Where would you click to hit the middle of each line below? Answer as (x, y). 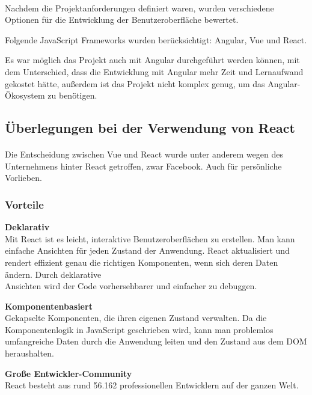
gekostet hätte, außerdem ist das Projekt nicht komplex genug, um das (135, 83)
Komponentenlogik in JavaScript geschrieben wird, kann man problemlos (139, 329)
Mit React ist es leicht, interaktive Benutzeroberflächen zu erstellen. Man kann (150, 238)
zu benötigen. (72, 95)
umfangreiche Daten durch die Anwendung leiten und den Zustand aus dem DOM (156, 341)
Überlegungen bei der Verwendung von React (150, 128)
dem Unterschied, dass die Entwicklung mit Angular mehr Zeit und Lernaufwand (154, 71)
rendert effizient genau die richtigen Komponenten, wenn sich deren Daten (142, 262)
